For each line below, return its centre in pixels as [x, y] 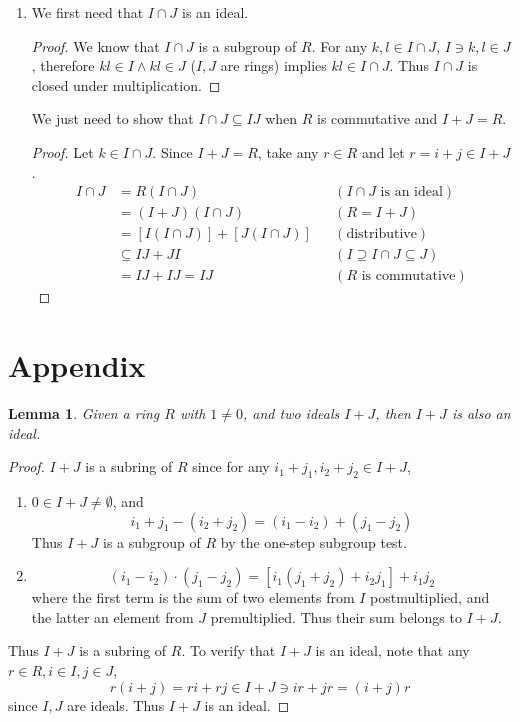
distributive [381, 234]
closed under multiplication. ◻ [126, 84]
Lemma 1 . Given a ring [84, 413]
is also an [481, 413]
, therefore [63, 65]
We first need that [87, 12]
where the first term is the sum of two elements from [193, 597]
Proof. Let [62, 151]
